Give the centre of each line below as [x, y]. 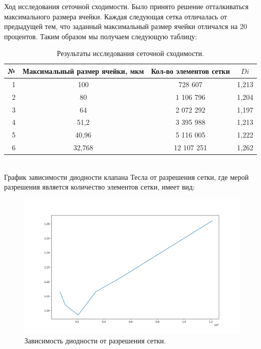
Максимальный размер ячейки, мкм [83, 71]
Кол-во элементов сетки [190, 71]
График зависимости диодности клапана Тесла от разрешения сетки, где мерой [126, 177]
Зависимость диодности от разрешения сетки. [95, 341]
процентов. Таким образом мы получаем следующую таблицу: [101, 36]
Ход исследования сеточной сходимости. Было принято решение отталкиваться [126, 6]
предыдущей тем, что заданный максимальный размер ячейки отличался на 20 [126, 26]
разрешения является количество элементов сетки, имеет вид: [99, 187]
